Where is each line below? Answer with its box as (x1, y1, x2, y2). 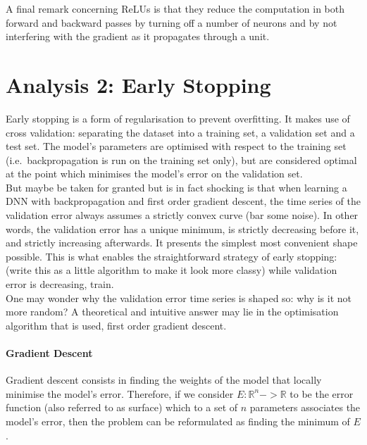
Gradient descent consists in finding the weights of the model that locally (6, 372, 322, 387)
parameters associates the (249, 400, 361, 415)
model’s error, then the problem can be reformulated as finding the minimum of (6, 413, 350, 428)
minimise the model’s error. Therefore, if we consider (6, 386, 234, 401)
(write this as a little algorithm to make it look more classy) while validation (6, 263, 337, 277)
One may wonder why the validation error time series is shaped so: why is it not (6, 290, 352, 305)
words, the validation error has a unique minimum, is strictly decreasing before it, (6, 221, 359, 236)
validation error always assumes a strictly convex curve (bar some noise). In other (6, 208, 359, 222)
